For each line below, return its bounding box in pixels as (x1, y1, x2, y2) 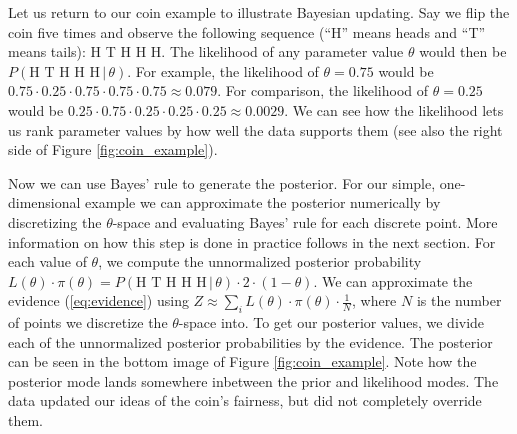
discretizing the (8, 211, 102, 232)
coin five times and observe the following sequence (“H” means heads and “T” (8, 21, 486, 42)
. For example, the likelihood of (127, 60, 319, 81)
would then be (419, 41, 507, 62)
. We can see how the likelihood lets (284, 99, 504, 120)
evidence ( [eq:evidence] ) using (8, 290, 189, 311)
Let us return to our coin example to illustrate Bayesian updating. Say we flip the (8, 2, 510, 22)
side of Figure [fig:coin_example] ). (8, 139, 218, 160)
